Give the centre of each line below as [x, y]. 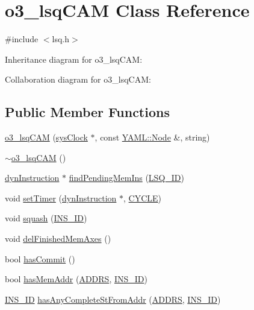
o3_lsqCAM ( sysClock [46, 137]
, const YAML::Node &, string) [152, 137]
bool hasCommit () [40, 258]
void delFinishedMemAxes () [58, 239]
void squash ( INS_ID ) [46, 218]
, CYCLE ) [143, 198]
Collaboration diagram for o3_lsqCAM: [78, 79]
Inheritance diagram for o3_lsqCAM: [74, 59]
